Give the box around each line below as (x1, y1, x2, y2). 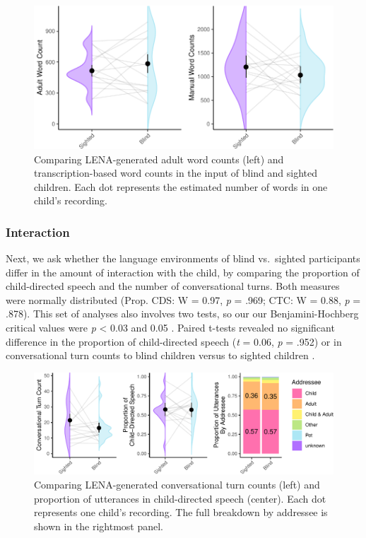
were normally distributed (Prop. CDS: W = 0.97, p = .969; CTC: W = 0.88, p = (6, 292, 361, 307)
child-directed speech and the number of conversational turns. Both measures (6, 279, 340, 293)
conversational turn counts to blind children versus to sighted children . (6, 348, 315, 363)
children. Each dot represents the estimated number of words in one (34, 179, 328, 194)
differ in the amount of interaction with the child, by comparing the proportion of (6, 264, 360, 279)
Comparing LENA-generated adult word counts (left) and (34, 151, 284, 166)
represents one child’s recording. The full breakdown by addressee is (34, 505, 328, 520)
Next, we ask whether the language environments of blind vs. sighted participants (6, 251, 360, 266)
